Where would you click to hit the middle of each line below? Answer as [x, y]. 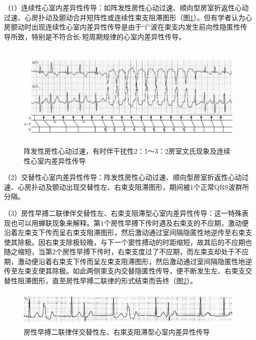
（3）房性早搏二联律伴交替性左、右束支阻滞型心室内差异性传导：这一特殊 [123, 213]
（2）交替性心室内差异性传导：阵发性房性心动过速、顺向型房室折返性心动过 [126, 177]
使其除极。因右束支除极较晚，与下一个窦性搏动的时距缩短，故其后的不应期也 [128, 242]
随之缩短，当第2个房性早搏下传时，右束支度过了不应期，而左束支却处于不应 [126, 252]
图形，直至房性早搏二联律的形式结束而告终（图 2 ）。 [114, 281]
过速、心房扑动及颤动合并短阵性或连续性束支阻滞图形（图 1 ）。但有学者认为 [125, 17]
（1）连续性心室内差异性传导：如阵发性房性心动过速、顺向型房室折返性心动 [126, 7]
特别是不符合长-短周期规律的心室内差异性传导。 [108, 36]
